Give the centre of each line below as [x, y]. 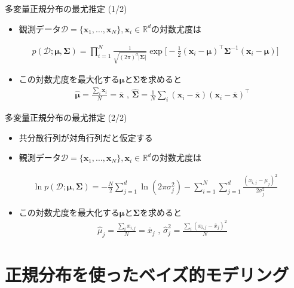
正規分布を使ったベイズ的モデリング [147, 275]
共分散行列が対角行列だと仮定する [86, 137]
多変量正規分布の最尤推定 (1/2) [66, 8]
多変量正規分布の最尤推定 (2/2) [66, 117]
